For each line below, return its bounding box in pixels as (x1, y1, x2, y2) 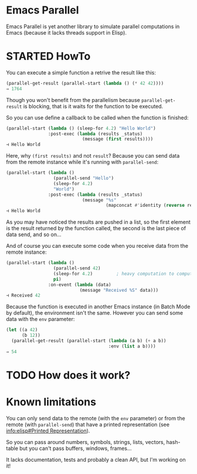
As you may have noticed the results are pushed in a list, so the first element (6, 219, 191, 226)
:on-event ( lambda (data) (47, 282, 111, 288)
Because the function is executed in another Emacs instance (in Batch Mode (6, 303, 191, 311)
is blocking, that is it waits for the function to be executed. (23, 103, 164, 110)
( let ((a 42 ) (6, 327, 38, 333)
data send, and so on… (6, 231, 62, 238)
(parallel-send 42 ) (53, 265, 101, 271)
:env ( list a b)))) (108, 343, 157, 349)
